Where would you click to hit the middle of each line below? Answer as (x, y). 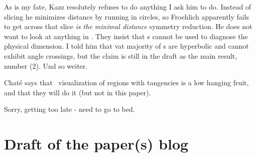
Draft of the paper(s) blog (96, 144)
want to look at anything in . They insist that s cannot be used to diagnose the (126, 36)
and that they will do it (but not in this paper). (78, 92)
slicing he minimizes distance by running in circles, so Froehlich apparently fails (127, 16)
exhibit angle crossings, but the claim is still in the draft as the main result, (121, 55)
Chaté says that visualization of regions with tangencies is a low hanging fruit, (126, 83)
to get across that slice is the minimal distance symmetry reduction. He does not (128, 26)
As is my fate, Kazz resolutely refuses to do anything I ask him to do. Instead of (128, 7)
